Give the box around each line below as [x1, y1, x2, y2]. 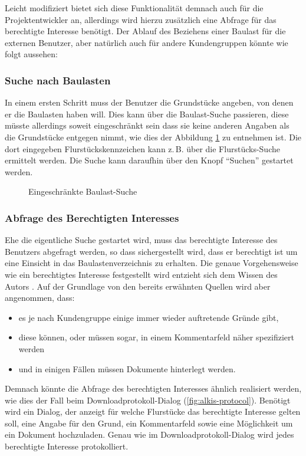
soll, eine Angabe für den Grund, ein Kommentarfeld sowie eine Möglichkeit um [5, 416, 293, 429]
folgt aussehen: [5, 48, 58, 60]
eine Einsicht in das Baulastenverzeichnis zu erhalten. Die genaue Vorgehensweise [5, 257, 298, 269]
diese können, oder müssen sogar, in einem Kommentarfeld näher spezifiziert [18, 331, 295, 343]
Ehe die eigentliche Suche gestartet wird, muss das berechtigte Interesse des [5, 234, 278, 246]
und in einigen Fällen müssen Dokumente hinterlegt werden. [18, 362, 236, 375]
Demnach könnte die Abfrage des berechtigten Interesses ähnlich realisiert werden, [5, 382, 302, 395]
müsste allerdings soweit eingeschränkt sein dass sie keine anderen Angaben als [5, 119, 289, 132]
